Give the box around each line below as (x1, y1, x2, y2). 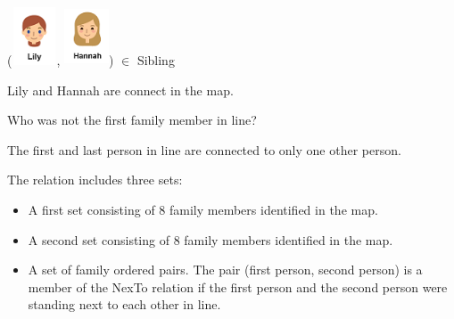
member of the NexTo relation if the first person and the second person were (28, 277, 448, 296)
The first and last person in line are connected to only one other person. (7, 140, 401, 159)
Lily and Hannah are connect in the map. (7, 80, 234, 99)
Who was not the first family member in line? (7, 110, 257, 129)
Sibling (136, 51, 175, 69)
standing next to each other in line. (28, 295, 221, 314)
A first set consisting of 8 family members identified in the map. (28, 200, 378, 218)
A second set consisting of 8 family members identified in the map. (28, 230, 393, 249)
